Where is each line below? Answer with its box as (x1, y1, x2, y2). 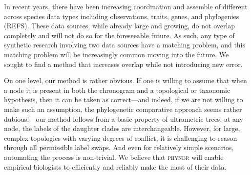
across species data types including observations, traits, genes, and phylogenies (4, 11, 239, 21)
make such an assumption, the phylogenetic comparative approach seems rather (4, 104, 242, 114)
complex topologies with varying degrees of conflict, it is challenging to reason (4, 132, 237, 143)
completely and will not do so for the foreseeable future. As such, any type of (4, 30, 235, 40)
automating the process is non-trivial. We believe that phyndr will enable (4, 152, 224, 162)
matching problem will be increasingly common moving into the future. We (4, 49, 229, 59)
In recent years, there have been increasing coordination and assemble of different (4, 1, 248, 11)
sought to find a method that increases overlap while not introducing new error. (4, 59, 243, 69)
